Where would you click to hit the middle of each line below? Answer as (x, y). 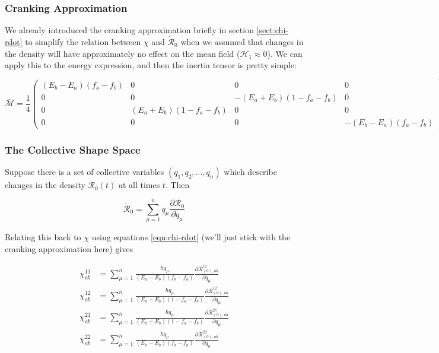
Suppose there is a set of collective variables (85, 172)
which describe (250, 172)
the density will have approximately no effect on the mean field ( (123, 53)
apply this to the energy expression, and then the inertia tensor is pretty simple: (151, 65)
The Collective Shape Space (73, 149)
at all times (139, 185)
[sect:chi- (272, 30)
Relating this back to (43, 236)
